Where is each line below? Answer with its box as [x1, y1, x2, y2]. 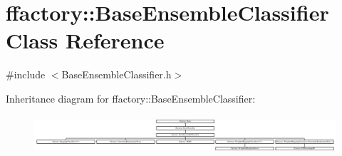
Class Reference [6, 26, 165, 55]
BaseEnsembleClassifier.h [61, 67, 172, 82]
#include [6, 67, 46, 82]
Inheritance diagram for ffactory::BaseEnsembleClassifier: [6, 90, 256, 105]
